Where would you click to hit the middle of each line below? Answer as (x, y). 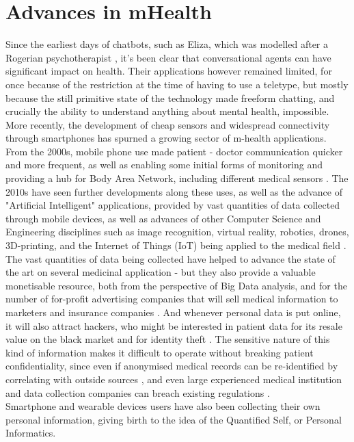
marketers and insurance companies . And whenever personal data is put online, (173, 312)
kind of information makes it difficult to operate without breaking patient (160, 352)
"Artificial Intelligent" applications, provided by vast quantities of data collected (173, 205)
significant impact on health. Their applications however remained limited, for (169, 71)
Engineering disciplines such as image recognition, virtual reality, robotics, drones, (177, 232)
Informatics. (31, 433)
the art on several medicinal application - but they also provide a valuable (161, 272)
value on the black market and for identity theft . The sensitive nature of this (168, 339)
